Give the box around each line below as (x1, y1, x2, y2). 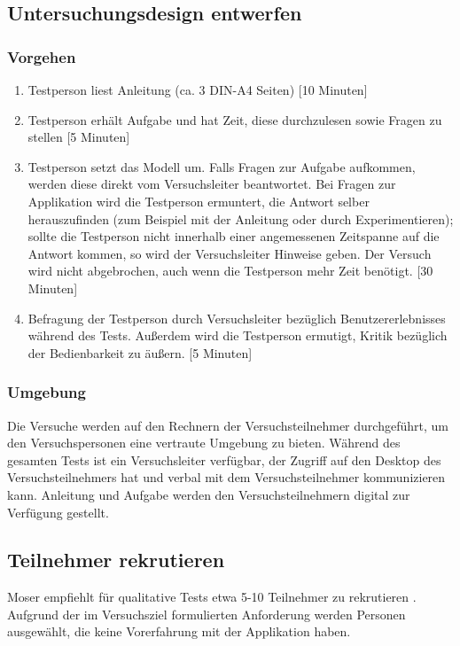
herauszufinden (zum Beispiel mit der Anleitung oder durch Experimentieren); (27, 209, 454, 228)
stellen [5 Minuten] (27, 128, 130, 146)
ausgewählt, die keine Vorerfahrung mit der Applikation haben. (7, 622, 351, 641)
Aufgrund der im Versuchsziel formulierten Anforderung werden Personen (7, 604, 406, 623)
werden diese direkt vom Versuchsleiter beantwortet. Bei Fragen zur (27, 175, 396, 193)
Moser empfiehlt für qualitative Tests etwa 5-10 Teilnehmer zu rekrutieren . (7, 588, 417, 606)
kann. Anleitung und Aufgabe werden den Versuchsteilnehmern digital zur (7, 485, 410, 503)
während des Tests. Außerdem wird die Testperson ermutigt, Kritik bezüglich (27, 326, 448, 345)
